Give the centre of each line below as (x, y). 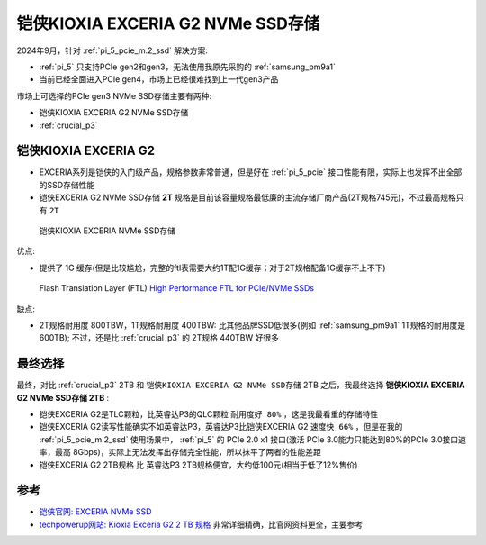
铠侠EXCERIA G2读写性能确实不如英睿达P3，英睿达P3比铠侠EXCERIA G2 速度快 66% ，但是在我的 (221, 427)
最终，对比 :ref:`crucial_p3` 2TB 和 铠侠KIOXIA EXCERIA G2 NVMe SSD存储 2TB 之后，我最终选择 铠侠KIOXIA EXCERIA (241, 385)
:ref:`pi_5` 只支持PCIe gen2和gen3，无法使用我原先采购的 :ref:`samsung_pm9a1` (188, 67)
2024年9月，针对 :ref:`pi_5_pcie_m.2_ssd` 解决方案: (112, 50)
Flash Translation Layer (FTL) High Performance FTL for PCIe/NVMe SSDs (177, 288)
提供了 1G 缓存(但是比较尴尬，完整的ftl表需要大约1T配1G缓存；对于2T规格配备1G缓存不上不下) (212, 268)
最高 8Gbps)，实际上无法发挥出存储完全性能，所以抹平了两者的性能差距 (188, 452)
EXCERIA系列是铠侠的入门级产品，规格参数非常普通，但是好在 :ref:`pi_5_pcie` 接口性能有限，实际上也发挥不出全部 (251, 172)
